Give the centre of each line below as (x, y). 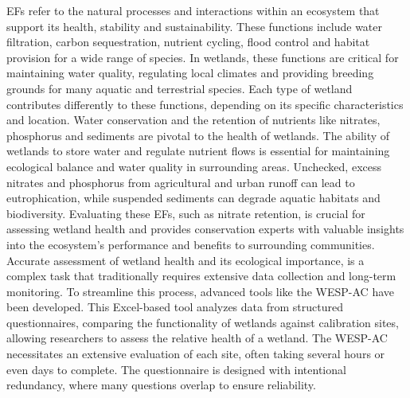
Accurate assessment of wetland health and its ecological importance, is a (185, 260)
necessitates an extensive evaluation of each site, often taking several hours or (196, 354)
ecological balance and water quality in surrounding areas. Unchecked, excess (194, 166)
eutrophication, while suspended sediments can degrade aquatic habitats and (193, 198)
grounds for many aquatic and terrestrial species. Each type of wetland (180, 88)
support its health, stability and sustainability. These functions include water (195, 26)
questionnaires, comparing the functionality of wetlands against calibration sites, (203, 322)
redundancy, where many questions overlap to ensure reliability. (161, 385)
